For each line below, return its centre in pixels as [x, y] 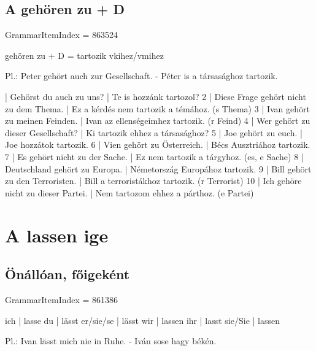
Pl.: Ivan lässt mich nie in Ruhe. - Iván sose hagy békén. [111, 341]
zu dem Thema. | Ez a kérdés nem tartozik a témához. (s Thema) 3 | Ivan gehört [157, 108]
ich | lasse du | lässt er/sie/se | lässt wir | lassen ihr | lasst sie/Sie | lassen [142, 320]
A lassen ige [57, 235]
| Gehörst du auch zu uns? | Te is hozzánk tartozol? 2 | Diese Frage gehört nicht [156, 96]
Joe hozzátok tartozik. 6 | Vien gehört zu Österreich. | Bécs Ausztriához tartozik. [158, 145]
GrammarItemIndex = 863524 [62, 35]
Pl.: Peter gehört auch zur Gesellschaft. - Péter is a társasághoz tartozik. [141, 76]
